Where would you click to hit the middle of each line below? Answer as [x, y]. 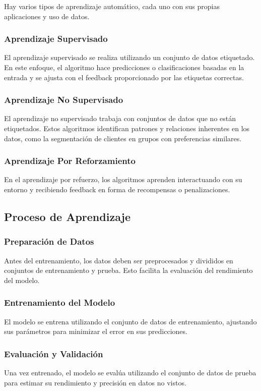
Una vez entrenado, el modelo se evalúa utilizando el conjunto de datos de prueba [130, 372]
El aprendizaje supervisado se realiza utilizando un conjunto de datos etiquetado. [129, 57]
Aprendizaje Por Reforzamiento [70, 161]
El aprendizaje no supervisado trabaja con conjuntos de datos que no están [120, 118]
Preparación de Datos [49, 241]
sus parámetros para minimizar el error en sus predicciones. [96, 331]
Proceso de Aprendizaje [67, 216]
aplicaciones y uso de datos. [47, 16]
